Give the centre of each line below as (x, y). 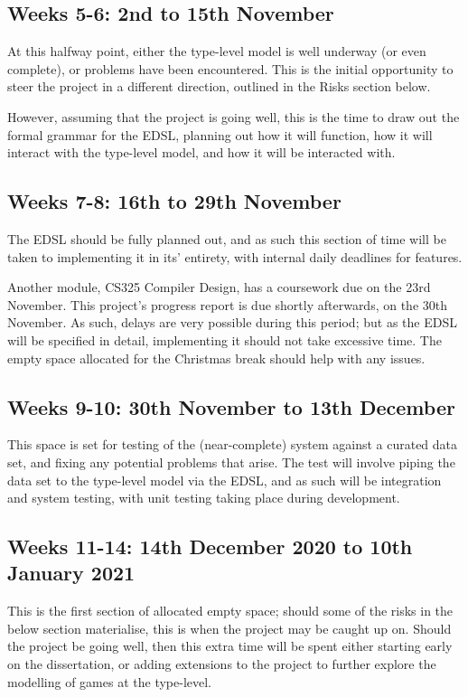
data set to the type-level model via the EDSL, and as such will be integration (225, 480)
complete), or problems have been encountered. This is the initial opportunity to (230, 68)
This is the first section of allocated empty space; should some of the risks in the (230, 611)
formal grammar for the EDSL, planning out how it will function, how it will (220, 134)
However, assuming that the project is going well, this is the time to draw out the (234, 116)
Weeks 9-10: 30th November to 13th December (231, 406)
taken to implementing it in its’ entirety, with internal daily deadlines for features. (235, 256)
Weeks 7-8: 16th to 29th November (174, 201)
